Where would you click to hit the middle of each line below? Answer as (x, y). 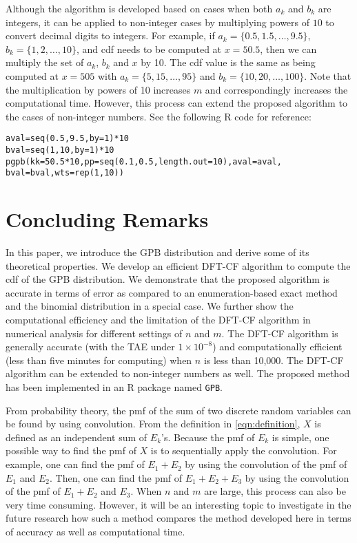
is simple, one (300, 437)
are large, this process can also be (275, 491)
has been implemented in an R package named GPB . (114, 387)
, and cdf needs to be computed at (149, 49)
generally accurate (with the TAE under (90, 347)
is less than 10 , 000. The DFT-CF (274, 360)
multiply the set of (45, 62)
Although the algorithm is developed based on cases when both (139, 8)
